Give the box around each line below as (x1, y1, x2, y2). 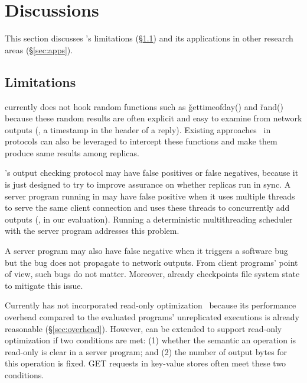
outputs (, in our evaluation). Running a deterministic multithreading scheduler (5, 213, 293, 225)
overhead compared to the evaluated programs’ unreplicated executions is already (5, 311, 300, 323)
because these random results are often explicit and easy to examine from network (5, 112, 302, 124)
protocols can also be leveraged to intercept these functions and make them (5, 135, 277, 147)
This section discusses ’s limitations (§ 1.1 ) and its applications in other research (5, 32, 293, 44)
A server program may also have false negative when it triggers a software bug (5, 244, 288, 257)
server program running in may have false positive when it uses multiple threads (5, 189, 295, 202)
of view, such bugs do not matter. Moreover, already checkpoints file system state (5, 268, 300, 280)
